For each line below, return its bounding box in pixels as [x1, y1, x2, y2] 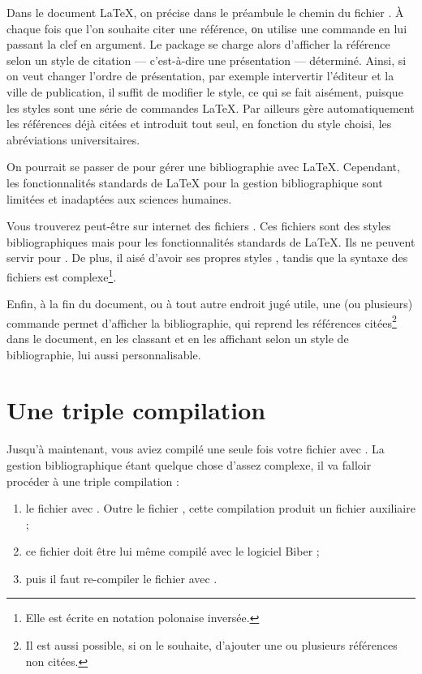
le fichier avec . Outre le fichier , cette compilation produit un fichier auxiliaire [25, 500, 416, 517]
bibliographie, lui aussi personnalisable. [6, 346, 201, 363]
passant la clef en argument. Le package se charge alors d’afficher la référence [6, 36, 390, 53]
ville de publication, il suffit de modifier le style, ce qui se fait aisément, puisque [6, 83, 403, 100]
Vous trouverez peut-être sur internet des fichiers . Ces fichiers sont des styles [6, 217, 391, 234]
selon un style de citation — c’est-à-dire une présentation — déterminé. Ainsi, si [6, 51, 407, 68]
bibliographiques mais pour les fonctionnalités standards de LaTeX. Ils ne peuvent [6, 233, 416, 250]
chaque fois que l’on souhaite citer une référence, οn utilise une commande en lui [6, 19, 407, 36]
